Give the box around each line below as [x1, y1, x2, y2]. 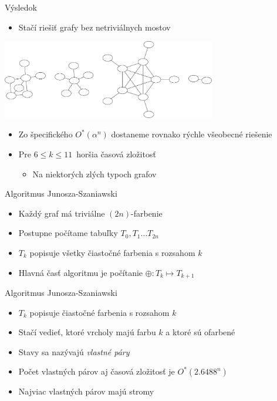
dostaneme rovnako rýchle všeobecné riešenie [111, 128, 272, 140]
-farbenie [131, 207, 163, 219]
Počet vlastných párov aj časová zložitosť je [18, 365, 175, 378]
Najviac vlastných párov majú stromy [18, 385, 154, 397]
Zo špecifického [18, 128, 73, 140]
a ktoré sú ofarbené [165, 326, 235, 338]
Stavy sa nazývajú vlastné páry [18, 345, 130, 358]
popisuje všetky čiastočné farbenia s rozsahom [29, 246, 195, 258]
